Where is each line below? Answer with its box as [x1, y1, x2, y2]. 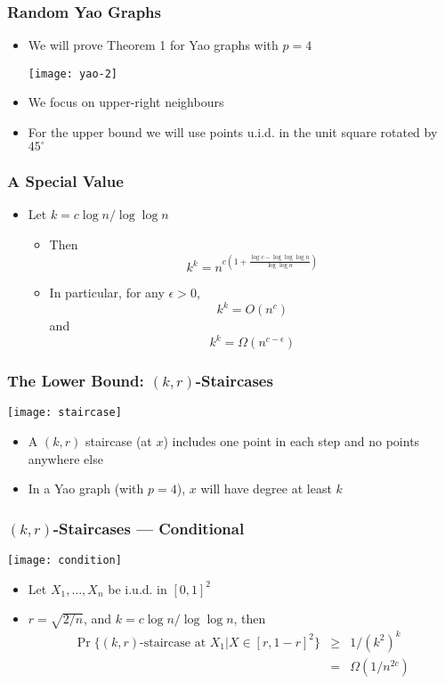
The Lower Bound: [7, 370, 144, 392]
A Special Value [7, 170, 124, 192]
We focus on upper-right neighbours [28, 93, 224, 111]
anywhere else [28, 449, 103, 468]
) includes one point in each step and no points [163, 432, 420, 451]
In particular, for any [49, 283, 165, 302]
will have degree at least [200, 479, 332, 498]
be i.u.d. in [108, 579, 167, 598]
